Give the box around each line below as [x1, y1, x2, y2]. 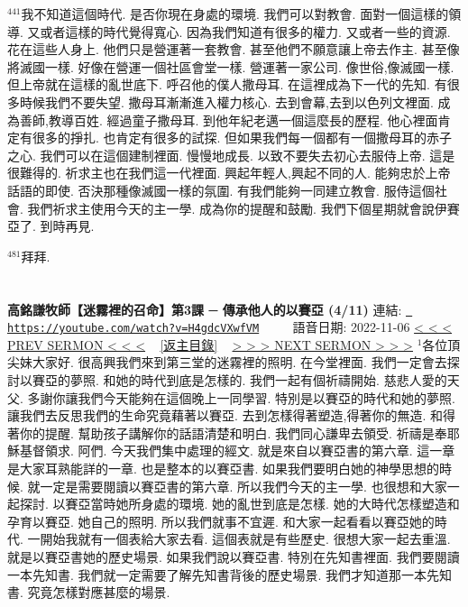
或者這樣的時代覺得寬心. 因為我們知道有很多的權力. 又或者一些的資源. [40, 22, 451, 41]
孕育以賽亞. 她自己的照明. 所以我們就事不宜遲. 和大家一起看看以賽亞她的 [7, 511, 435, 530]
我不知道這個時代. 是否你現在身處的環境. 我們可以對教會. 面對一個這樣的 [21, 5, 449, 23]
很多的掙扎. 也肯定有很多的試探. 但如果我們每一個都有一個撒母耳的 [32, 128, 427, 147]
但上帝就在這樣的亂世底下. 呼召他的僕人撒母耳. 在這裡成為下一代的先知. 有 [7, 75, 447, 94]
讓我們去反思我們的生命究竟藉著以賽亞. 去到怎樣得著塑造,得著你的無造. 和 [7, 406, 443, 425]
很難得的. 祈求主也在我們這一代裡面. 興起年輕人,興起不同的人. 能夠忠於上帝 [7, 163, 451, 182]
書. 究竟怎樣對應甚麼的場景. [7, 583, 170, 602]
